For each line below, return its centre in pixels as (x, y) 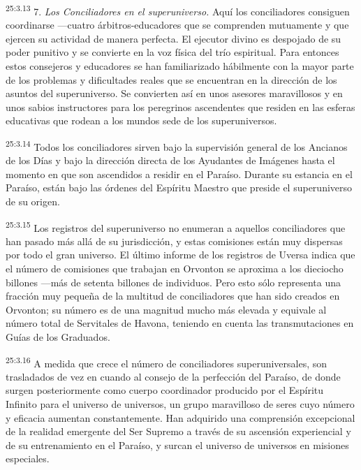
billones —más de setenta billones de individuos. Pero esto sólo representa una (174, 282)
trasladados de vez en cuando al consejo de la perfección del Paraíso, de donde (173, 376)
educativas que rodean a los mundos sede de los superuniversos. (141, 120)
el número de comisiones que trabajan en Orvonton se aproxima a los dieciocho (175, 269)
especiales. (28, 458)
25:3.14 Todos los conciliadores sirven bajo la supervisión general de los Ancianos (177, 146)
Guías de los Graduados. (58, 337)
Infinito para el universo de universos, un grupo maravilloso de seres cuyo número (180, 404)
